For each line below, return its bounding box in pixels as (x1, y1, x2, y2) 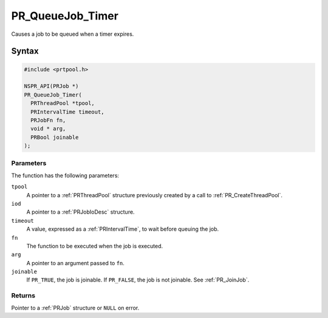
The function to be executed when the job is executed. (26, 242, 163, 249)
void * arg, (30, 125, 66, 132)
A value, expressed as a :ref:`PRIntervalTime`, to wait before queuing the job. (26, 225, 219, 233)
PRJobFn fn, (30, 117, 66, 124)
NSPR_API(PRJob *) (24, 83, 79, 90)
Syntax (11, 46, 39, 56)
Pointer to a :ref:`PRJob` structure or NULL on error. (11, 304, 140, 311)
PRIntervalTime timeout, (30, 108, 104, 115)
